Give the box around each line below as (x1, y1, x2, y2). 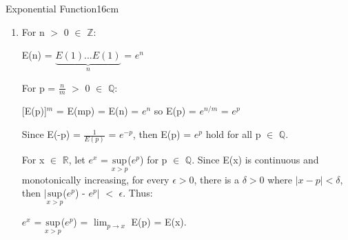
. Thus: (123, 186, 153, 200)
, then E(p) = (132, 127, 192, 141)
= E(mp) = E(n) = (56, 103, 139, 118)
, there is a (194, 172, 239, 186)
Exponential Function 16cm (6, 1, 119, 15)
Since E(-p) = (21, 127, 81, 141)
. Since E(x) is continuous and (192, 152, 319, 167)
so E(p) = (154, 103, 196, 118)
